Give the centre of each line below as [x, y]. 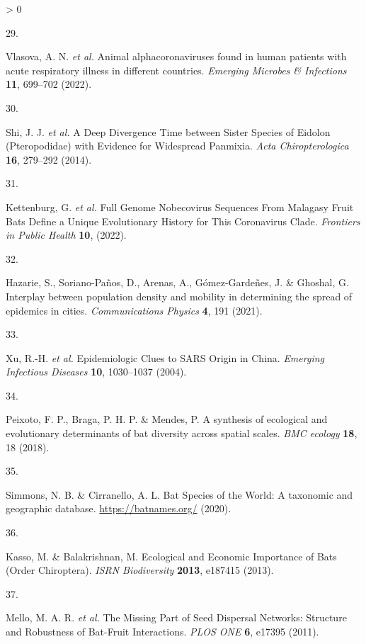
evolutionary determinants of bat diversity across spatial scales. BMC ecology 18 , [182, 433]
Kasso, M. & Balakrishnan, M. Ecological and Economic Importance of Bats [171, 556]
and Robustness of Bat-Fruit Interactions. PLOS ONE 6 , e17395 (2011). [162, 631]
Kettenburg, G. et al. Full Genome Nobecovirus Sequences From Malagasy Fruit [180, 207]
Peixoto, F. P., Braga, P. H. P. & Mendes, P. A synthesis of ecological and [167, 419]
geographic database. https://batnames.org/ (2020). [119, 508]
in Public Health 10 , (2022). [66, 235]
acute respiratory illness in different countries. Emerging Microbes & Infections [176, 70]
